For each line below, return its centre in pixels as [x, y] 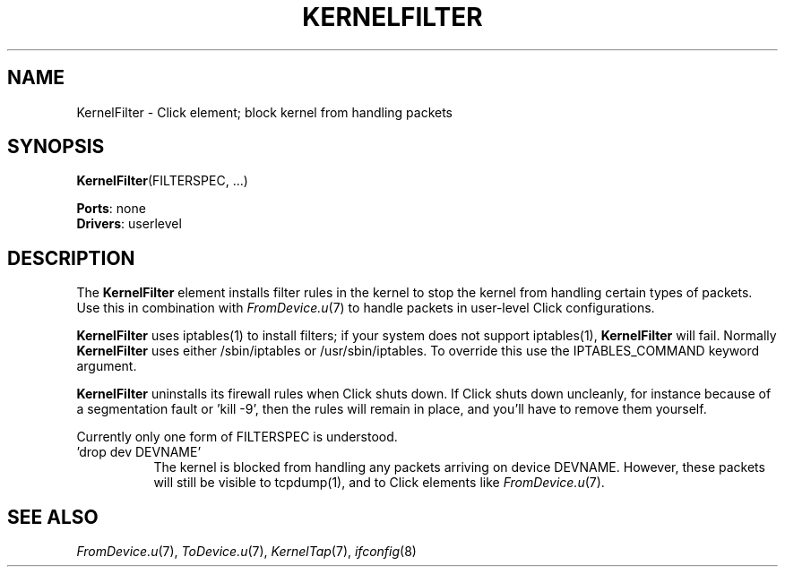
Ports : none [111, 209]
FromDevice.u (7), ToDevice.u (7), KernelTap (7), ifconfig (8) [246, 552]
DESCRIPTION [71, 258]
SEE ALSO [53, 517]
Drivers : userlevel [129, 224]
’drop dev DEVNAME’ [139, 452]
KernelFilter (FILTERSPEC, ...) [162, 181]
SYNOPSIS [56, 147]
